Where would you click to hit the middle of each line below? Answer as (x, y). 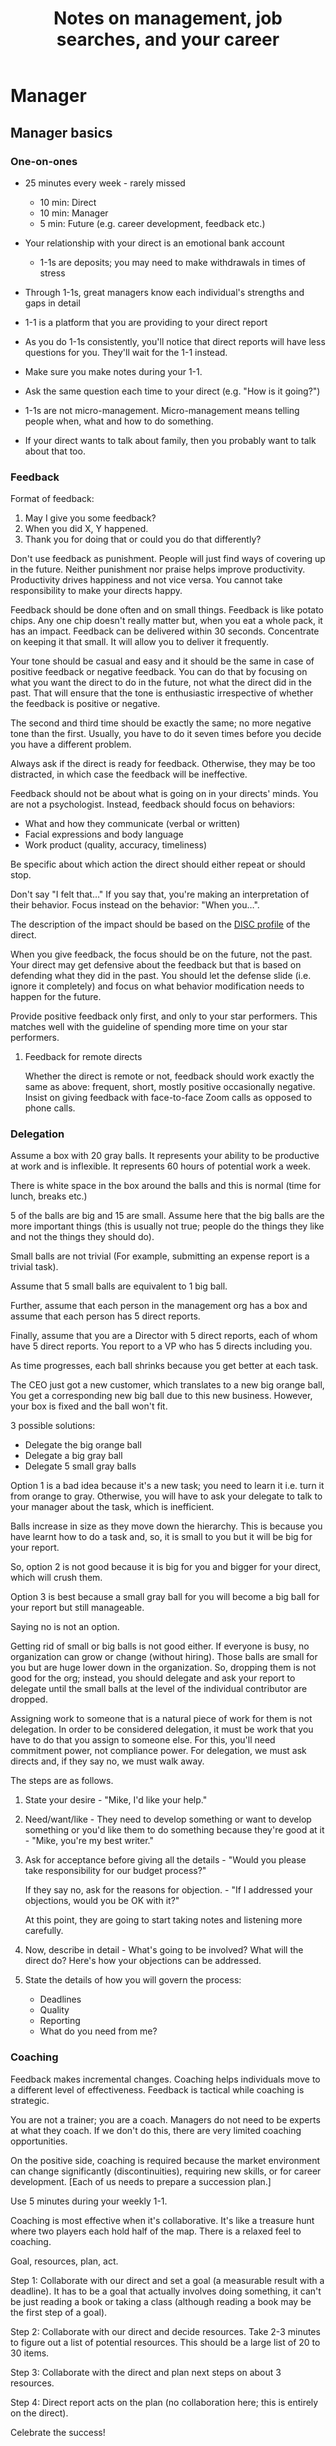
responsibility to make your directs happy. (96, 591)
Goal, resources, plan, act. (64, 2261)
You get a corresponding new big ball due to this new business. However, (161, 1396)
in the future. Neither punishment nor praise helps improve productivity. (158, 569)
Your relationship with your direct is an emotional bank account (154, 243)
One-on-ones (44, 161)
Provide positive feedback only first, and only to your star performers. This (164, 1016)
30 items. (30, 2353)
